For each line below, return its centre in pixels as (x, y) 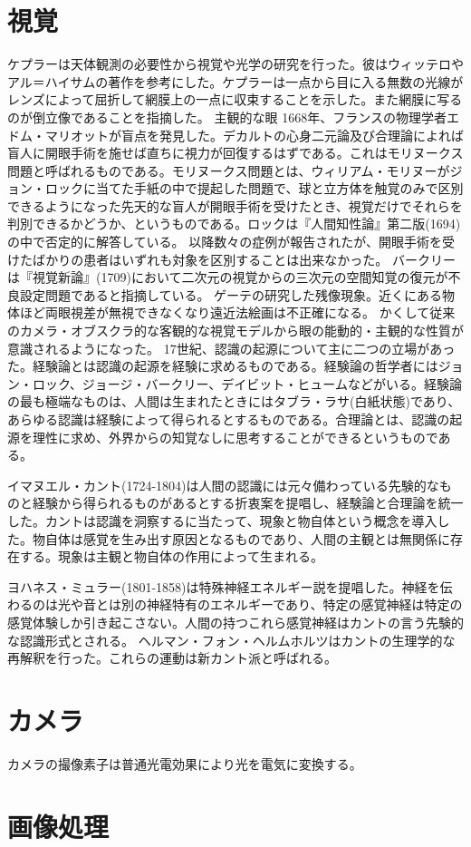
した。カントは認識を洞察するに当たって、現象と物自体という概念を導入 (222, 520)
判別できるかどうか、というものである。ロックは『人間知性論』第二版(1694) (234, 224)
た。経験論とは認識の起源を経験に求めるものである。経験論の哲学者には (223, 366)
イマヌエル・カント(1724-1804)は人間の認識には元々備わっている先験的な (223, 485)
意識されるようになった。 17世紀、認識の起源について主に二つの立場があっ (231, 348)
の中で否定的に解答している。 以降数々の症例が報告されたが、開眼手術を (225, 242)
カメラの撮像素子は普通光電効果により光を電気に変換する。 (185, 763)
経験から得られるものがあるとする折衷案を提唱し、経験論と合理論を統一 (248, 503)
